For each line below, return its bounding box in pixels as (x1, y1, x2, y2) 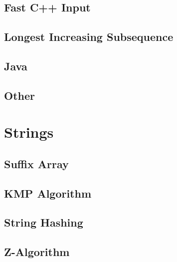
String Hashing (4, 215, 83, 230)
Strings (4, 122, 54, 142)
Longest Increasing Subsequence (4, 29, 174, 44)
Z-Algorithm (4, 244, 70, 260)
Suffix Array (4, 156, 69, 171)
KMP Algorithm (4, 185, 92, 201)
